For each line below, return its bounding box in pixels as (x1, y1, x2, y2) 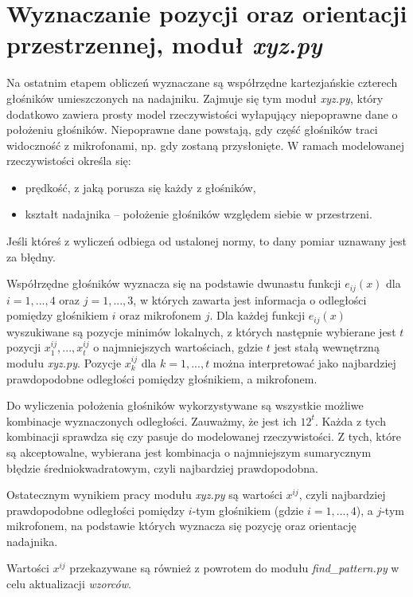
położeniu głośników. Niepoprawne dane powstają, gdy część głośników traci (6, 121, 378, 138)
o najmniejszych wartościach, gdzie (93, 339, 263, 355)
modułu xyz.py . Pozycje (6, 354, 122, 371)
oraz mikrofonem (119, 307, 201, 324)
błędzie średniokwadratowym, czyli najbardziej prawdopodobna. (6, 459, 318, 476)
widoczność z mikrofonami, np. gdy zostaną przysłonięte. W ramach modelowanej (6, 136, 405, 153)
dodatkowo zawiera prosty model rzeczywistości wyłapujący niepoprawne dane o (6, 105, 398, 122)
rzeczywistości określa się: (6, 152, 131, 169)
